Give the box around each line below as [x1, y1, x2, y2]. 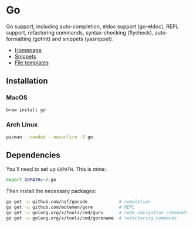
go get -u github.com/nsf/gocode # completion [6, 199, 151, 205]
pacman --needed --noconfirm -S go [6, 134, 93, 140]
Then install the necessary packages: [6, 188, 97, 195]
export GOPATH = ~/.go [6, 177, 57, 183]
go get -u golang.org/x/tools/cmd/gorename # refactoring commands [6, 215, 177, 221]
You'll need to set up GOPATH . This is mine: [6, 166, 107, 173]
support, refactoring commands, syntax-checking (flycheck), [6, 29, 154, 36]
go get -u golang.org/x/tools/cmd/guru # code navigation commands [6, 210, 188, 216]
